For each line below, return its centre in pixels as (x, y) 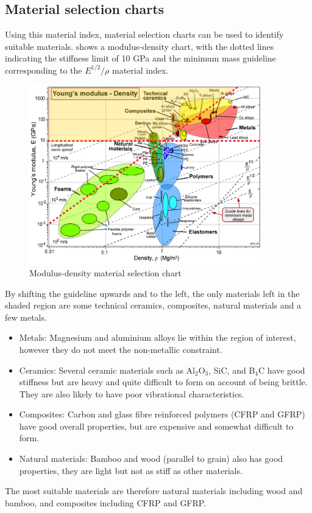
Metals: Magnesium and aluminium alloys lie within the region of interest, (158, 337)
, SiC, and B (232, 370)
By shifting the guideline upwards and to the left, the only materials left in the (152, 293)
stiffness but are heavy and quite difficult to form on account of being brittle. (163, 382)
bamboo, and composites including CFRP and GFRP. (106, 502)
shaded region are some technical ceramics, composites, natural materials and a (153, 305)
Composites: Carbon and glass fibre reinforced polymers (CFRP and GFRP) (162, 414)
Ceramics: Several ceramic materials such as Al (107, 370)
